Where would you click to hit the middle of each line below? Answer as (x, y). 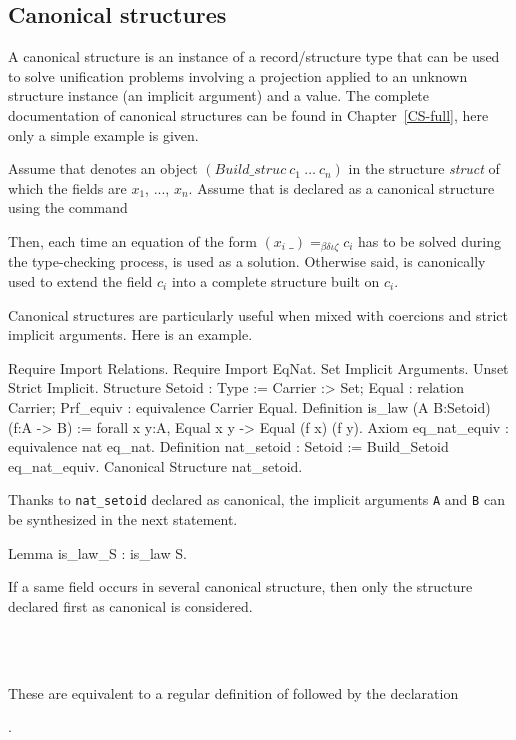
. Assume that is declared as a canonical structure (341, 187)
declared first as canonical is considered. (130, 605)
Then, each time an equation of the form (132, 240)
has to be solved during (429, 240)
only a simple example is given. (103, 134)
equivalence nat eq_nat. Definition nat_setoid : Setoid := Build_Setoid (228, 446)
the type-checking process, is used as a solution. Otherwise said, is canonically (247, 261)
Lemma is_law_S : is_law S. (97, 552)
